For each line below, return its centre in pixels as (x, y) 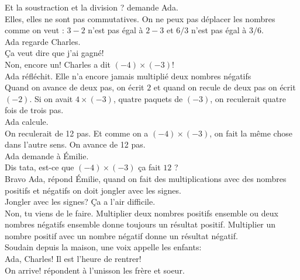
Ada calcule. (27, 121)
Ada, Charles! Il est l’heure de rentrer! (73, 259)
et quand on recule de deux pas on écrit (225, 87)
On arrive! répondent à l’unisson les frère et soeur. (95, 270)
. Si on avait (51, 98)
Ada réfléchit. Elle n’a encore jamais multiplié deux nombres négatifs (128, 76)
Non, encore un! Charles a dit (58, 64)
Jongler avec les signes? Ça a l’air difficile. (80, 202)
